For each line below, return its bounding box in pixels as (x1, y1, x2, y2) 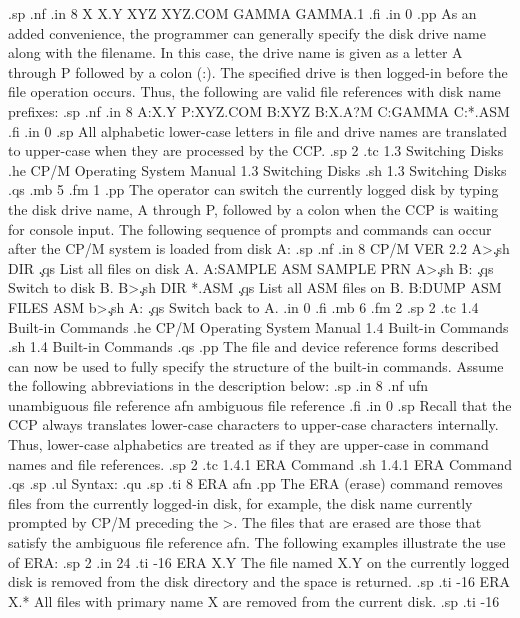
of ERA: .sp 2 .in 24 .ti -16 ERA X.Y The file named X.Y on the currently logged (8, 551, 510, 572)
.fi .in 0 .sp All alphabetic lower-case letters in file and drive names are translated (8, 120, 508, 141)
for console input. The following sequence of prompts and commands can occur (8, 218, 492, 239)
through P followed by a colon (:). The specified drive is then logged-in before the (8, 61, 508, 82)
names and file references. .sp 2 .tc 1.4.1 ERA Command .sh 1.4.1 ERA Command (8, 453, 512, 474)
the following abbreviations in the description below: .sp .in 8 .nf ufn (8, 375, 428, 396)
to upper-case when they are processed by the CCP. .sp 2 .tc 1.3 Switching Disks (8, 140, 504, 161)
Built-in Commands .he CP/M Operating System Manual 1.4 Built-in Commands (8, 316, 509, 337)
